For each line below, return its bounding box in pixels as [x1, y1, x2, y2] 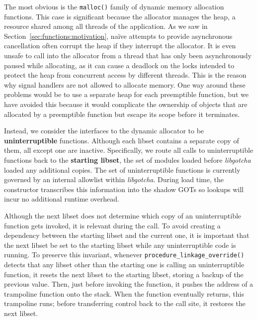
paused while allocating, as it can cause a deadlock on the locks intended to [4, 60, 235, 70]
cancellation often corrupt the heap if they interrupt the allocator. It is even [4, 40, 236, 51]
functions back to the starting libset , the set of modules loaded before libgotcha [4, 154, 251, 165]
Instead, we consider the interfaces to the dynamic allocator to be [4, 125, 204, 136]
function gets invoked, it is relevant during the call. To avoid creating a [4, 220, 221, 230]
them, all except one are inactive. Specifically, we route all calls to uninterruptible [4, 145, 254, 155]
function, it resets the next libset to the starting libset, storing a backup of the [4, 269, 244, 279]
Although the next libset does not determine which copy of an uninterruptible [4, 210, 242, 220]
